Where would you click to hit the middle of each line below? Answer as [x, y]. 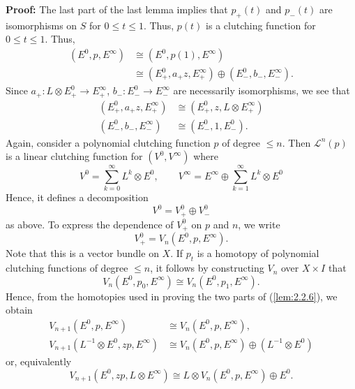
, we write [259, 224]
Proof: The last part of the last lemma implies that [117, 9]
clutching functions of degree [67, 268]
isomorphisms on [41, 25]
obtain [19, 310]
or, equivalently [39, 361]
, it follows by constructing [207, 268]
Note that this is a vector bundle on [82, 253]
